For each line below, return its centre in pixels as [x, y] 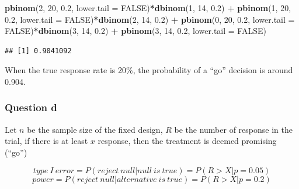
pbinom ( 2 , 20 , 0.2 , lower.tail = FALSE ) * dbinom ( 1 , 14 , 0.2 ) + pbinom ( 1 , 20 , [148, 8]
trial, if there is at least [46, 141]
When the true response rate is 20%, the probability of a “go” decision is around [149, 70]
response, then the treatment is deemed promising [187, 141]
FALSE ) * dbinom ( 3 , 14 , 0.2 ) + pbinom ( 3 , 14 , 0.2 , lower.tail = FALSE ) [135, 31]
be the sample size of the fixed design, [95, 129]
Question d [31, 107]
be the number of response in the [233, 129]
